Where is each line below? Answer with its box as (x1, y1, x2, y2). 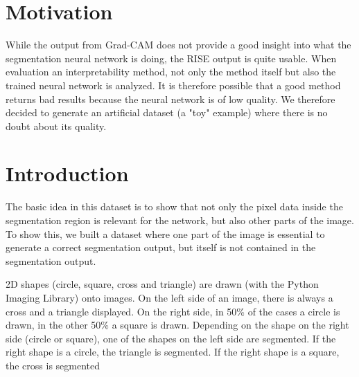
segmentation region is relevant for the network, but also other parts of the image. (6, 213, 354, 227)
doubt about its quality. (6, 118, 107, 133)
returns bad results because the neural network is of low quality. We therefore (6, 91, 335, 106)
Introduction (6, 159, 129, 187)
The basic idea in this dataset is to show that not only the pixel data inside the (6, 199, 343, 214)
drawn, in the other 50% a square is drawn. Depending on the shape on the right (6, 318, 349, 332)
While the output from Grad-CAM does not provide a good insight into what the (6, 37, 351, 52)
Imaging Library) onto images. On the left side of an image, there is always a (6, 290, 333, 304)
